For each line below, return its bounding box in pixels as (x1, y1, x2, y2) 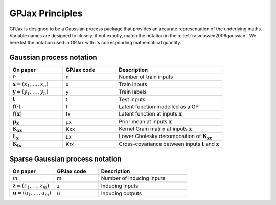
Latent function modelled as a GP (119, 103, 199, 110)
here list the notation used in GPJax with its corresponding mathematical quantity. (9, 40, 181, 46)
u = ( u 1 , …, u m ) (12, 190, 51, 197)
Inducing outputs (101, 190, 142, 197)
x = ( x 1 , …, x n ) (12, 81, 49, 88)
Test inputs (119, 96, 146, 103)
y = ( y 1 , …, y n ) (12, 88, 49, 96)
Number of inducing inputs (101, 174, 166, 181)
